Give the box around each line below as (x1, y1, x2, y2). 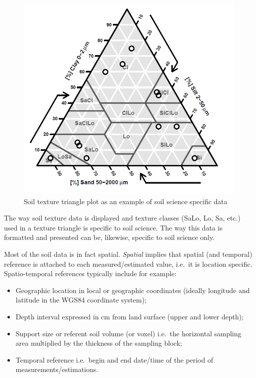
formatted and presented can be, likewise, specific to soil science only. (4, 232, 215, 242)
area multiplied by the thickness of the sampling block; (15, 338, 182, 348)
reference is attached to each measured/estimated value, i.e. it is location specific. (4, 258, 253, 269)
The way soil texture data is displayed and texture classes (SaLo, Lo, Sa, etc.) (4, 213, 241, 223)
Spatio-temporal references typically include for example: (4, 268, 177, 279)
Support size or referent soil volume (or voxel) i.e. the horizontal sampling (15, 328, 242, 338)
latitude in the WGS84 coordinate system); (15, 295, 147, 305)
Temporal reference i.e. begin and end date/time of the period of (15, 354, 213, 365)
